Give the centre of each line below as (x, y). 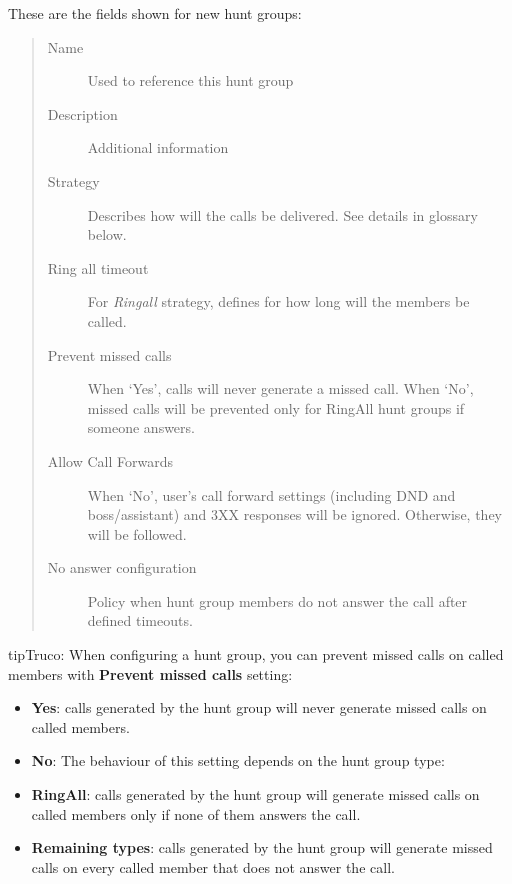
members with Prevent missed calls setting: (150, 673)
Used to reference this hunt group (190, 80)
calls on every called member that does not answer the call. (213, 866)
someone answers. (141, 427)
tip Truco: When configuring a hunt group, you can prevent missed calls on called (256, 654)
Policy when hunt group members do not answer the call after (277, 600)
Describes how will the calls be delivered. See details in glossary (282, 214)
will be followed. (137, 533)
